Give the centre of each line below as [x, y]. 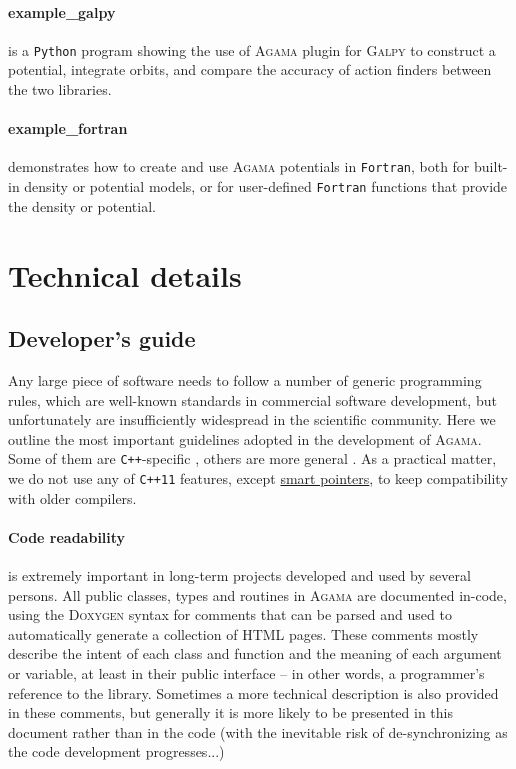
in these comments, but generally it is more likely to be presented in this [230, 712]
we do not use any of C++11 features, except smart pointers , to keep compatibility [258, 477]
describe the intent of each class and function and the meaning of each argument [255, 653]
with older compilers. [72, 497]
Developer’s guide [102, 338]
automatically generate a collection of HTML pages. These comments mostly [243, 633]
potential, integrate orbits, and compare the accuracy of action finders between [250, 69]
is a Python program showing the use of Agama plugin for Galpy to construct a [252, 49]
